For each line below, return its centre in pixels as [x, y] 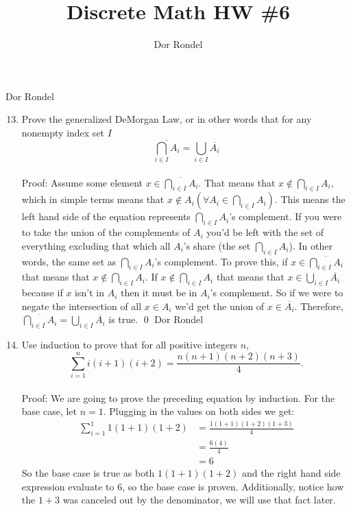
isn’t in [89, 293]
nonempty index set [63, 132]
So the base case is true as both [88, 473]
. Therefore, [319, 306]
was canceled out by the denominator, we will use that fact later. [199, 500]
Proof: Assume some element [82, 182]
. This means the [310, 199]
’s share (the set [217, 245]
